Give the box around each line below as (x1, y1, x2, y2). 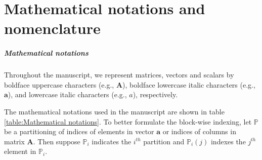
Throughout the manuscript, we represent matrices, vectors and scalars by (4, 69, 234, 80)
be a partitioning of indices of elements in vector (4, 126, 154, 137)
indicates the (92, 136, 132, 146)
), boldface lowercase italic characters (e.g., (122, 79, 255, 90)
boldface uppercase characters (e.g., (4, 79, 114, 90)
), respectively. (133, 89, 178, 100)
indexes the (210, 136, 246, 146)
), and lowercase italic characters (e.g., (8, 89, 127, 100)
